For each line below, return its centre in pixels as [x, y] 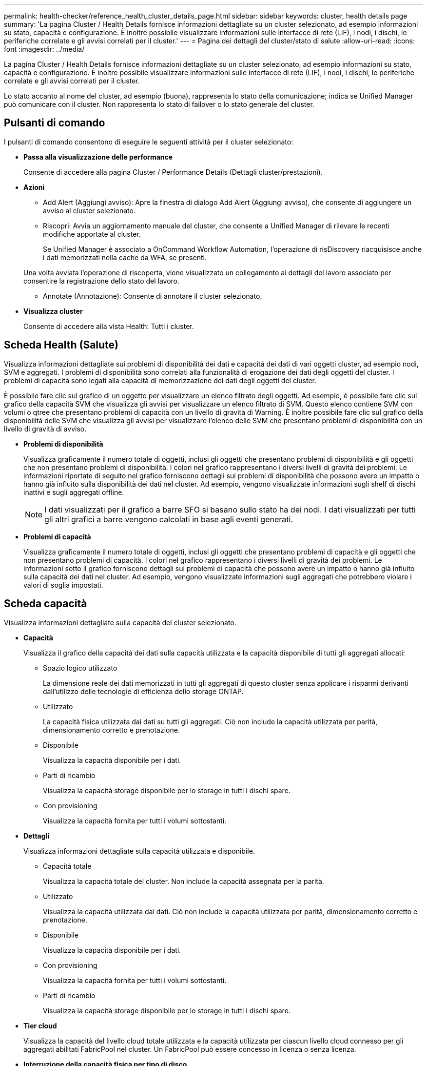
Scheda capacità [46, 604]
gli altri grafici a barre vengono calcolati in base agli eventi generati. [169, 519]
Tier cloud [40, 1025]
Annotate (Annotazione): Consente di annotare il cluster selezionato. [153, 296]
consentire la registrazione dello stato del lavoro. [102, 281]
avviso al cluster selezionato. [89, 210]
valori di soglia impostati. [63, 585]
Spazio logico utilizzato [80, 668]
